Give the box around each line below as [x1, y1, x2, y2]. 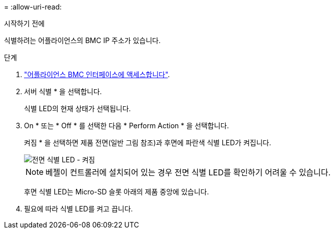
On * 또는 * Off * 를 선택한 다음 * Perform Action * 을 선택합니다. [24, 121, 229, 130]
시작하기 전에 [4, 19, 45, 28]
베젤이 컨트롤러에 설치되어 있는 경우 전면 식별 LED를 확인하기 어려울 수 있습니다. [45, 167, 331, 177]
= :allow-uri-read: [4, 3, 62, 11]
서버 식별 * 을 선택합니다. [24, 87, 102, 96]
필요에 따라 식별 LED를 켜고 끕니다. [24, 204, 133, 213]
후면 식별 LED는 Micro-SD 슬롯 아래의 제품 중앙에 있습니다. [24, 187, 209, 196]
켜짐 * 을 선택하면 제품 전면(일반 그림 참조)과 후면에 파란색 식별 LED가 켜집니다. [24, 138, 271, 147]
